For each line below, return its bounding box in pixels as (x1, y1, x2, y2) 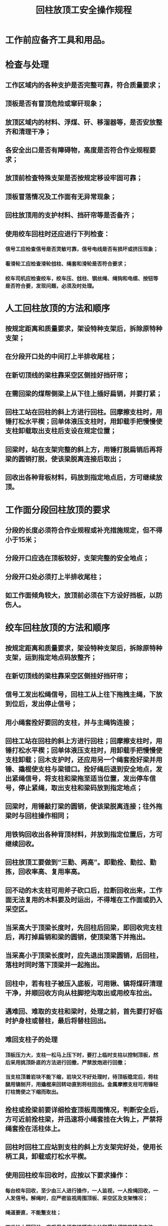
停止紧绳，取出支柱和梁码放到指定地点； (18, 784, 143, 792)
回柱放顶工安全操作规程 (35, 5, 132, 16)
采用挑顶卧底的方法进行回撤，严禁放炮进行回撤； (10, 1059, 128, 1066)
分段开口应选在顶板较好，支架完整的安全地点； (5, 554, 150, 563)
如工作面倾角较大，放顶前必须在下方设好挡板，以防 (5, 591, 163, 599)
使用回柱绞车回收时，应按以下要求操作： (5, 1171, 130, 1179)
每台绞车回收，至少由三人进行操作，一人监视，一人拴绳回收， (5, 1187, 154, 1194)
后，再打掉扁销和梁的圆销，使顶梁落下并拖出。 (5, 933, 150, 941)
